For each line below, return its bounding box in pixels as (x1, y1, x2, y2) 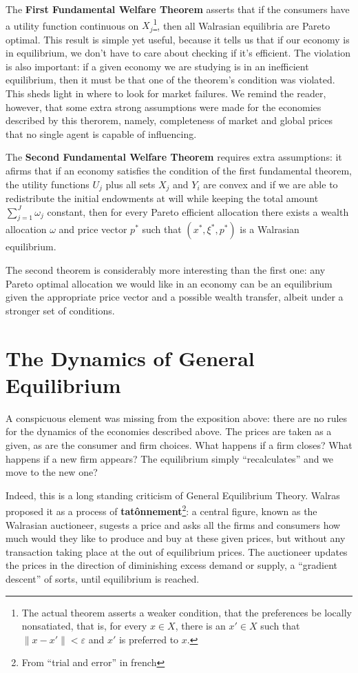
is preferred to (118, 632, 179, 646)
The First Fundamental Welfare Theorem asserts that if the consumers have (6, 2, 350, 16)
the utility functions (6, 177, 89, 191)
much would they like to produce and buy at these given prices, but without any (6, 531, 346, 545)
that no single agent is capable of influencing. (6, 126, 197, 141)
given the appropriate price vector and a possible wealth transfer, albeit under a (6, 290, 344, 304)
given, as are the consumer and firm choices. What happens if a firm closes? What (6, 437, 352, 452)
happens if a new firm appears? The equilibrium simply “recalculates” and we (6, 451, 334, 465)
